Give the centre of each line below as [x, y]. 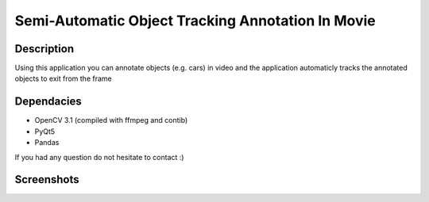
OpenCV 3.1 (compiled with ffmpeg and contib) [111, 120]
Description [44, 49]
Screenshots [47, 179]
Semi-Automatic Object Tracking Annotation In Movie [195, 21]
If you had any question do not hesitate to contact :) [99, 157]
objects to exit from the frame [63, 78]
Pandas [47, 143]
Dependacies [48, 102]
